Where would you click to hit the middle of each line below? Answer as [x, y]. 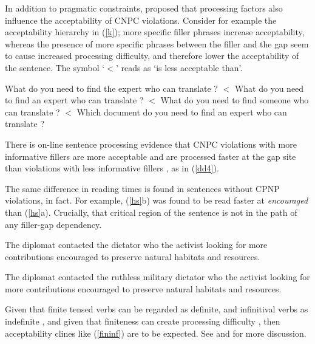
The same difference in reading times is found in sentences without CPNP [142, 188]
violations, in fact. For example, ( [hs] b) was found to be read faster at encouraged [157, 200]
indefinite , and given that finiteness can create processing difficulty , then [143, 321]
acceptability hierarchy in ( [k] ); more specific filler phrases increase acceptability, [155, 32]
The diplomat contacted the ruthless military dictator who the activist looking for [157, 277]
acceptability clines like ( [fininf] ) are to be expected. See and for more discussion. [156, 333]
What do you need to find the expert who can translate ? [111, 88]
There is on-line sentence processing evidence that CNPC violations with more [151, 144]
